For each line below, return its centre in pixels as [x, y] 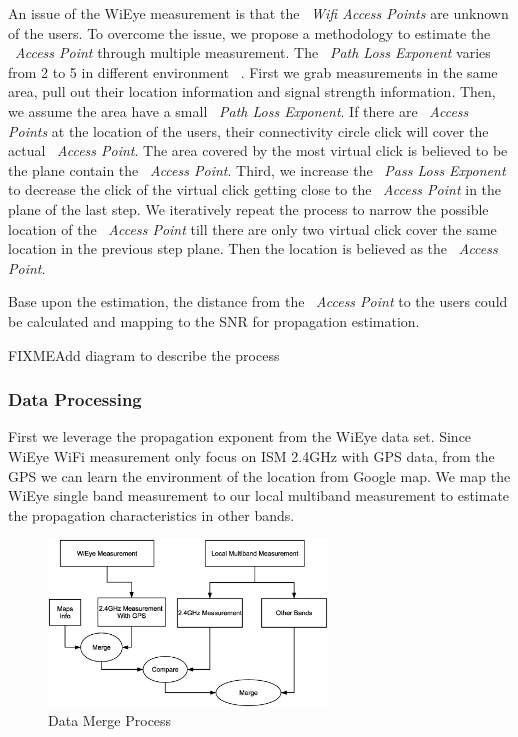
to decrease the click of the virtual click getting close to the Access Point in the [255, 189]
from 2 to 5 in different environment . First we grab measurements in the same [253, 71]
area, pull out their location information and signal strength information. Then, [252, 91]
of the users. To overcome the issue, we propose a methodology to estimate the [249, 32]
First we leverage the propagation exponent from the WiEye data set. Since [240, 436]
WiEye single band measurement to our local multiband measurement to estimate [259, 495]
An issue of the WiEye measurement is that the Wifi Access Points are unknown [258, 13]
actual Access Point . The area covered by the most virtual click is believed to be [258, 150]
